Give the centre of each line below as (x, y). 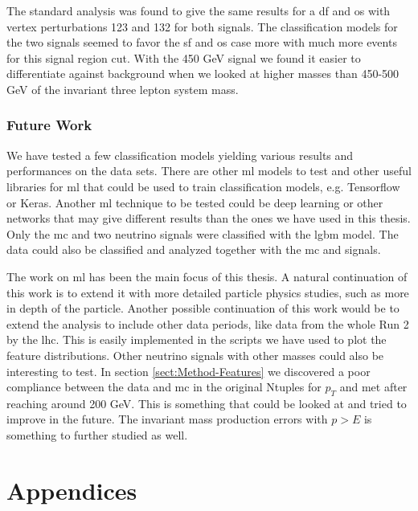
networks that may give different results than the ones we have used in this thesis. (209, 218)
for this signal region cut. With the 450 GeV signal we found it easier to (184, 57)
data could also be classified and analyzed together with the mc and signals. (194, 249)
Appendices (72, 490)
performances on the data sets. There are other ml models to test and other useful (209, 171)
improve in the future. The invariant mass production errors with (167, 419)
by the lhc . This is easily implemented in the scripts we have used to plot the (197, 339)
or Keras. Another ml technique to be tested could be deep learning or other (195, 202)
